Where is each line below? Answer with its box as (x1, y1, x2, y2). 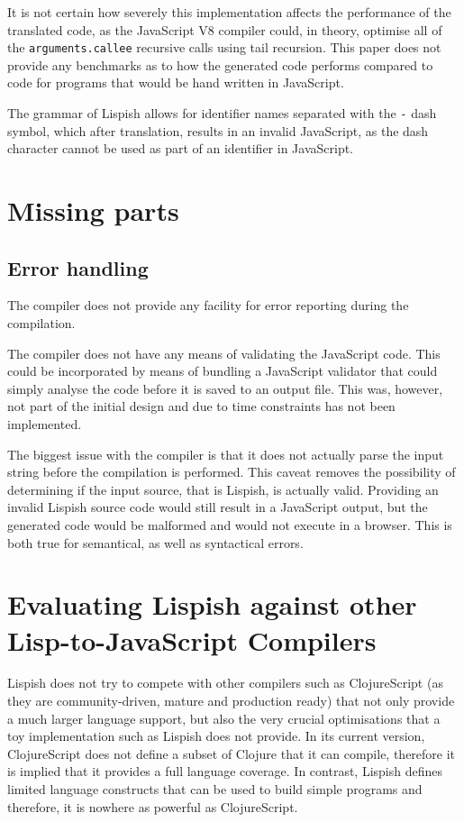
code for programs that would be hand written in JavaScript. (7, 73, 344, 92)
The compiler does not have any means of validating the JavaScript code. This (7, 343, 441, 362)
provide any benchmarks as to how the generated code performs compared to (7, 55, 433, 74)
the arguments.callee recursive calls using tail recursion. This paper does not (7, 38, 441, 57)
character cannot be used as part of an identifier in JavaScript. (7, 139, 354, 158)
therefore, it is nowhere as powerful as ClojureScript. (7, 797, 298, 816)
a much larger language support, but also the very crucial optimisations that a (7, 708, 441, 727)
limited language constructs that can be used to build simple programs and (7, 780, 423, 799)
